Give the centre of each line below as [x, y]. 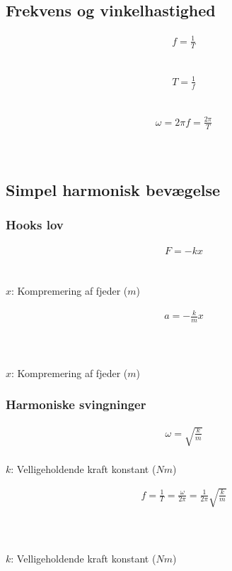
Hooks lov [35, 225]
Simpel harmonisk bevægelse [113, 190]
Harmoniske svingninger [76, 404]
